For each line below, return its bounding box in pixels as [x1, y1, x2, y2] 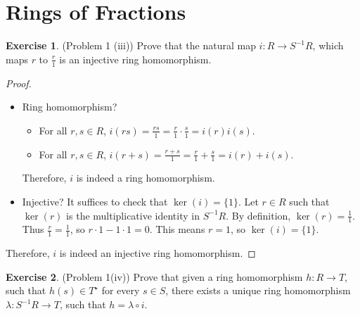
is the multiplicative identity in [66, 208, 200, 222]
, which [312, 38, 344, 53]
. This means [149, 222, 205, 236]
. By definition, [226, 208, 291, 222]
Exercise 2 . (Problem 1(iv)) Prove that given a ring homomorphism [6, 269, 303, 284]
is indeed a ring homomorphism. [76, 170, 215, 185]
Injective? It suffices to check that [22, 194, 168, 208]
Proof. [6, 75, 32, 90]
